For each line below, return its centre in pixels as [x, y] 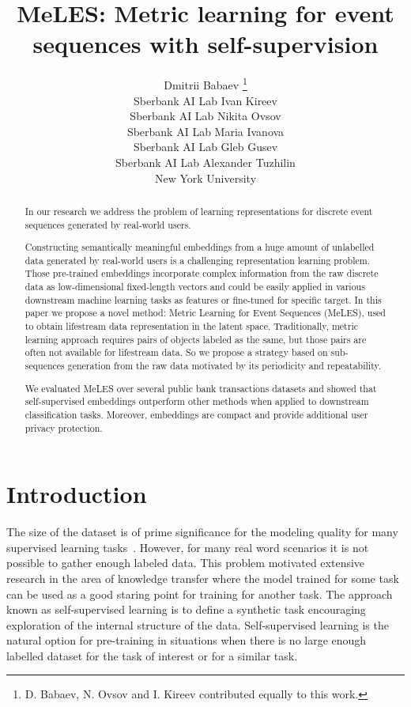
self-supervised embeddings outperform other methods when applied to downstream [197, 401]
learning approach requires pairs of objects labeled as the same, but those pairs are [196, 339]
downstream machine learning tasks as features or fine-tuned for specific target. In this [203, 299]
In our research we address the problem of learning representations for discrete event [199, 211]
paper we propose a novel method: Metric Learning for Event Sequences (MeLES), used [205, 313]
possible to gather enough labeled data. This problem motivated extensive [186, 563]
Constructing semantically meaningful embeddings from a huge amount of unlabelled [200, 247]
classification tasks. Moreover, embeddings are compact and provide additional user [196, 414]
